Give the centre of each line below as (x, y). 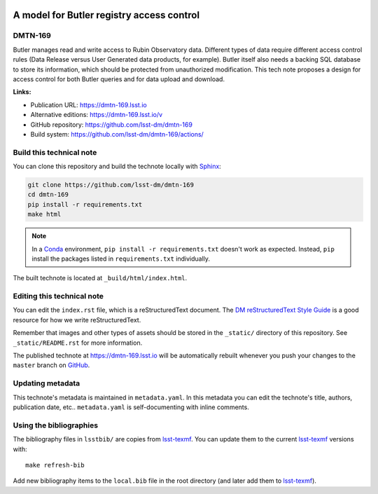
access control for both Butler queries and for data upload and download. (119, 79)
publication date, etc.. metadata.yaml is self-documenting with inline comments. (131, 407)
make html (44, 214)
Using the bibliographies (55, 425)
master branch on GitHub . (51, 365)
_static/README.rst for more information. (78, 343)
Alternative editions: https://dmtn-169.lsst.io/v (97, 115)
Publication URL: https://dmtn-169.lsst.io (89, 104)
